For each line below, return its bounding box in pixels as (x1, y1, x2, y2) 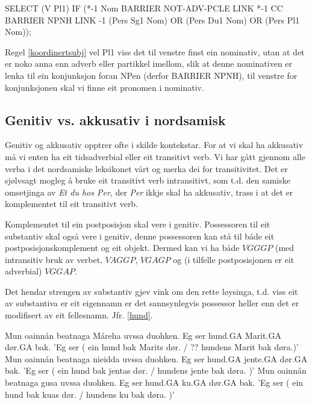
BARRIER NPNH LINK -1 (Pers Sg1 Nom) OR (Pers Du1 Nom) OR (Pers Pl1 (5, 13, 300, 26)
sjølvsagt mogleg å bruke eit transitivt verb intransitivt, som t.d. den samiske (5, 174, 290, 187)
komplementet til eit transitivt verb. (5, 197, 139, 210)
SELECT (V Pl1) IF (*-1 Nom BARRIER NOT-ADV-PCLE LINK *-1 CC (5, 2, 283, 14)
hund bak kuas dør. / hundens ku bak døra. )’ (5, 388, 175, 400)
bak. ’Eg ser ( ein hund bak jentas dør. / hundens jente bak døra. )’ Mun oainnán (5, 364, 307, 377)
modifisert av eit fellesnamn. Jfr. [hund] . (5, 309, 153, 321)
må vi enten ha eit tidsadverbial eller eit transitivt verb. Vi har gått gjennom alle (5, 150, 305, 162)
